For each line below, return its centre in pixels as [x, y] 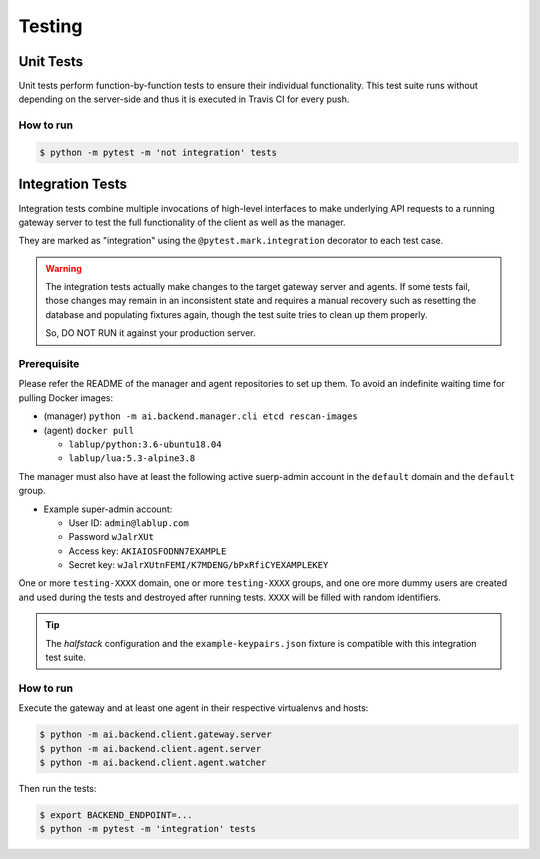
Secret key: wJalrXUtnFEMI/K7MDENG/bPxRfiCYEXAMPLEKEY [198, 565]
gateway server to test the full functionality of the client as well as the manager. [182, 222]
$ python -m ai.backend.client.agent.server [150, 748]
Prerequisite [49, 363]
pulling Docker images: [66, 397]
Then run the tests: [57, 788]
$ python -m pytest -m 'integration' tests [148, 829]
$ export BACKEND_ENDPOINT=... [116, 814]
